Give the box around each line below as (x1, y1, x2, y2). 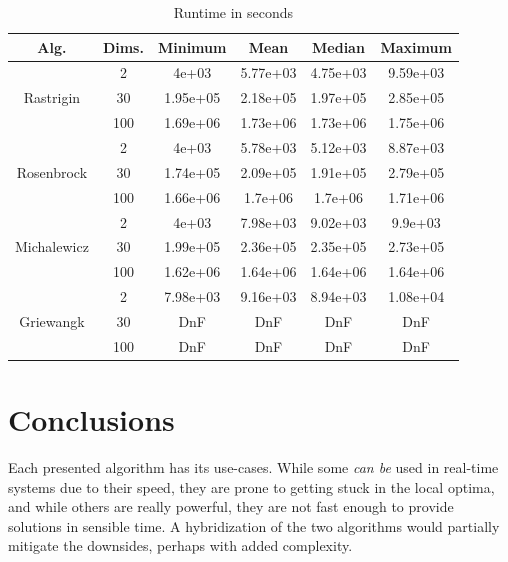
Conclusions (8, 399, 175, 439)
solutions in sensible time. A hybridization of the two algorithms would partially (8, 515, 500, 536)
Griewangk (19, 310, 85, 331)
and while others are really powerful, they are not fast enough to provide (8, 496, 454, 517)
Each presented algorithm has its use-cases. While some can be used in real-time (8, 456, 499, 477)
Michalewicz (15, 236, 89, 257)
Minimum (157, 36, 227, 57)
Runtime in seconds (173, 2, 294, 22)
